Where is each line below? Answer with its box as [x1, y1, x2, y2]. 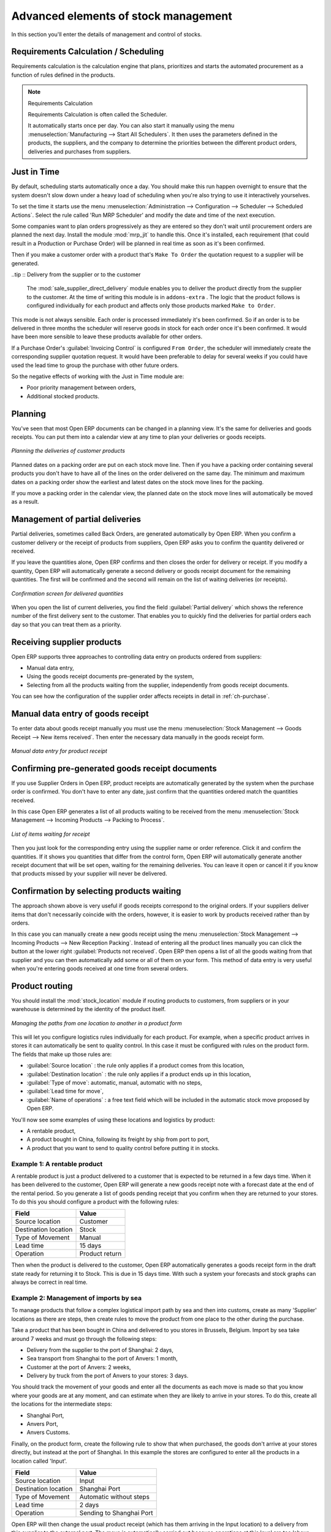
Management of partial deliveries [11, 514, 141, 525]
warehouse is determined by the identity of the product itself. [11, 1006, 166, 1013]
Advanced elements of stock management [11, 9, 232, 23]
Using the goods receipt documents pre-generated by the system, [26, 673, 194, 680]
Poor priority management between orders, [26, 384, 136, 392]
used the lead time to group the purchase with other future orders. [11, 362, 179, 369]
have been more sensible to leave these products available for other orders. [11, 333, 203, 340]
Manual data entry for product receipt [11, 747, 107, 754]
